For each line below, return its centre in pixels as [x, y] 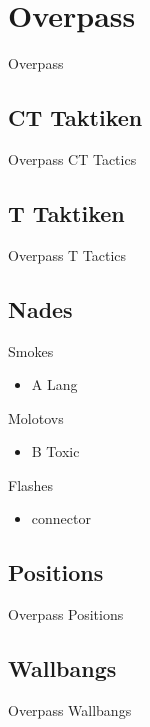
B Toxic [55, 451]
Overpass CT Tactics [72, 158]
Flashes [31, 484]
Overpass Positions [66, 614]
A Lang [54, 384]
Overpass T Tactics [67, 254]
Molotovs [36, 417]
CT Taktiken [75, 117]
